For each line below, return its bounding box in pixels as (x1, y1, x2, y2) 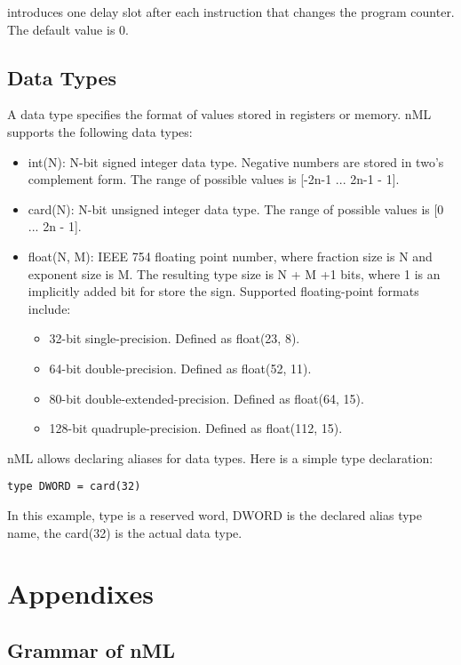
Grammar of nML (7, 636, 176, 663)
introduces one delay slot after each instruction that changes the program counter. (7, 3, 455, 20)
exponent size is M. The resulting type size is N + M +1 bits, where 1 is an (28, 264, 441, 283)
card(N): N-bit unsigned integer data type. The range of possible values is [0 (28, 199, 444, 218)
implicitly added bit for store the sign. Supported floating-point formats (28, 282, 419, 300)
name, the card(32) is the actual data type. (7, 523, 242, 541)
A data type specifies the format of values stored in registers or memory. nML (7, 105, 432, 124)
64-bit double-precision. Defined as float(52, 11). (49, 358, 312, 377)
